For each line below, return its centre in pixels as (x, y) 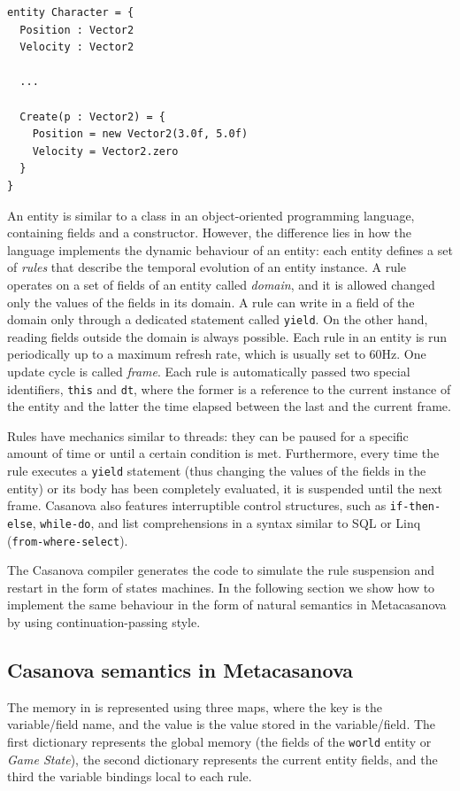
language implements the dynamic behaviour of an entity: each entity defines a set (230, 249)
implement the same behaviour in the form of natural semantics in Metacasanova (227, 605)
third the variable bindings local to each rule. (130, 776)
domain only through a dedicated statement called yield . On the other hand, (218, 319)
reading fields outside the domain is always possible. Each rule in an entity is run (227, 336)
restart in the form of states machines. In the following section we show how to (221, 587)
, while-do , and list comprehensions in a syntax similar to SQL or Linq (226, 522)
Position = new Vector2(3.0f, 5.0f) (140, 134)
